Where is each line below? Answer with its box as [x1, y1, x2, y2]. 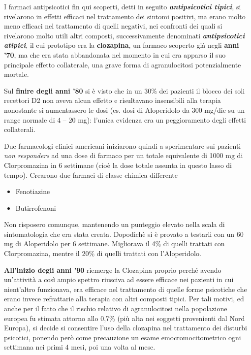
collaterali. [4, 124, 35, 134]
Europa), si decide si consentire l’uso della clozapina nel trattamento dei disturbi [4, 323, 247, 333]
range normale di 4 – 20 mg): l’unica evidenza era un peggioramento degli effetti [4, 114, 246, 125]
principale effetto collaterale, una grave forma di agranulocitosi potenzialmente [4, 59, 241, 69]
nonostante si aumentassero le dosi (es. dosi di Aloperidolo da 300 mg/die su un [4, 104, 245, 115]
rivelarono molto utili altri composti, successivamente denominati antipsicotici [4, 30, 245, 40]
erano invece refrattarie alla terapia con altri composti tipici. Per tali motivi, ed [4, 293, 244, 304]
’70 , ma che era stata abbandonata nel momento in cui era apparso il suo [4, 49, 226, 60]
